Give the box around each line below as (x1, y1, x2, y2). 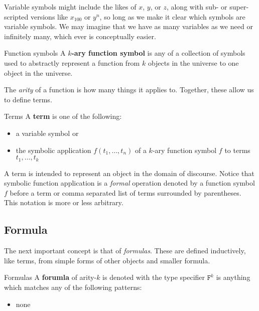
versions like (31, 11, 68, 22)
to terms (224, 144, 250, 155)
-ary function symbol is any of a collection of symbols (71, 48, 245, 58)
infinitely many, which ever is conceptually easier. (4, 31, 156, 41)
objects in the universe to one (148, 57, 239, 68)
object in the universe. (4, 67, 73, 78)
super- (229, 2, 249, 12)
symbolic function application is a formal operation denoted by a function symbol (4, 178, 255, 188)
